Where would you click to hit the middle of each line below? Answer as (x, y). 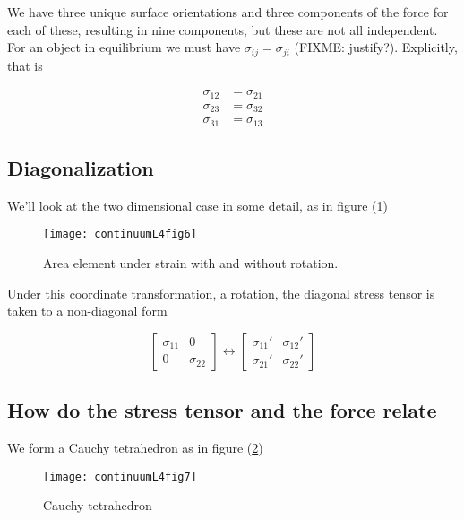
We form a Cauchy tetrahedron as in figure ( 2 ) (135, 448)
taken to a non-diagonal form (87, 311)
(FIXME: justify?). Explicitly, (376, 47)
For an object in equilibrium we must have (124, 47)
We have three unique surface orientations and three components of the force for (228, 12)
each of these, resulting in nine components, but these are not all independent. (223, 29)
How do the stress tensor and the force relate (222, 410)
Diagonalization (81, 168)
